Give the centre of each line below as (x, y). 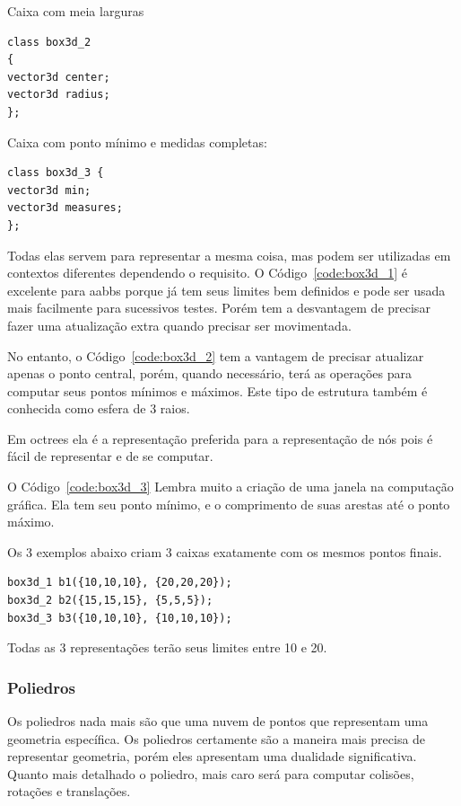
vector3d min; (49, 190)
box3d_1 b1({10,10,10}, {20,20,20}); (120, 583)
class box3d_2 (49, 42)
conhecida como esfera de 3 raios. (99, 408)
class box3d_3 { (56, 173)
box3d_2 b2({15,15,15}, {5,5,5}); (110, 601)
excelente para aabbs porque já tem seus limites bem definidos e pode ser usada (226, 290)
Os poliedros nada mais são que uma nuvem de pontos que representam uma (218, 721)
